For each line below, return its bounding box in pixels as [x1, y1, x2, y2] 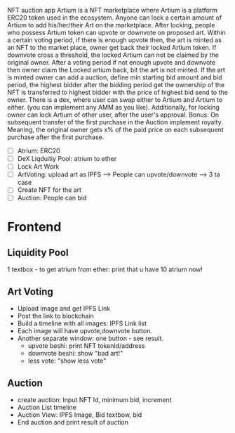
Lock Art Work [17, 162, 60, 171]
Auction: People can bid [17, 193, 87, 202]
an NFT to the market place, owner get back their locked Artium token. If [7, 44, 217, 51]
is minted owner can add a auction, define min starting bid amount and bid [7, 73, 222, 82]
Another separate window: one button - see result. [17, 334, 163, 343]
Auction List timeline [17, 403, 77, 411]
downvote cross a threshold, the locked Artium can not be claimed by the [7, 51, 219, 59]
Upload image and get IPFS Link [17, 304, 111, 313]
